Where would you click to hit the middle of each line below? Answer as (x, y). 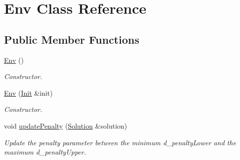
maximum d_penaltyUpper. (45, 152)
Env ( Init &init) (28, 93)
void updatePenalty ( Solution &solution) (66, 125)
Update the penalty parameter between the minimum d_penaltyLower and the (120, 142)
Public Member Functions (72, 39)
